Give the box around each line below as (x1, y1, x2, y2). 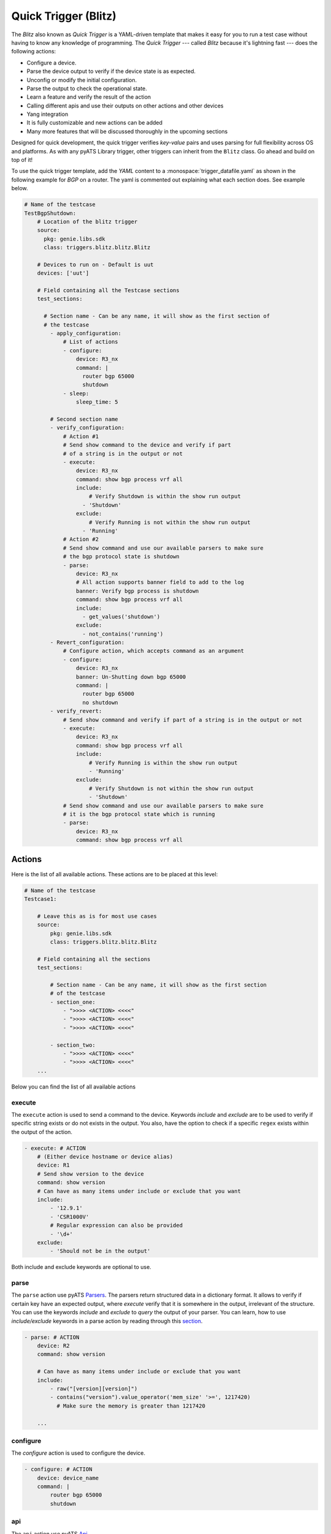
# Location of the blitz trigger (37, 218, 138, 225)
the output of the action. (11, 1128, 73, 1135)
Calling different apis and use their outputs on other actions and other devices (26, 102, 224, 109)
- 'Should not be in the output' (50, 1247, 151, 1255)
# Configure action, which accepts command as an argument (63, 647, 245, 655)
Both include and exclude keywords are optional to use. (11, 1263, 151, 1271)
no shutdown (82, 699, 119, 706)
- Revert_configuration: (50, 639, 125, 646)
